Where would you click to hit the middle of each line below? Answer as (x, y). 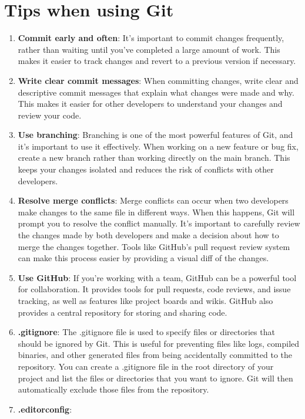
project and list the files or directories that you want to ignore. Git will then (155, 378)
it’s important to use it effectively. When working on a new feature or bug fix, (158, 146)
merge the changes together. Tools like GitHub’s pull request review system (154, 246)
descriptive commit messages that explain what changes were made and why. (156, 92)
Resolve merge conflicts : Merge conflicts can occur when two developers (153, 200)
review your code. (50, 115)
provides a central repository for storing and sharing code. (123, 312)
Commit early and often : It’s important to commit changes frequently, (151, 38)
